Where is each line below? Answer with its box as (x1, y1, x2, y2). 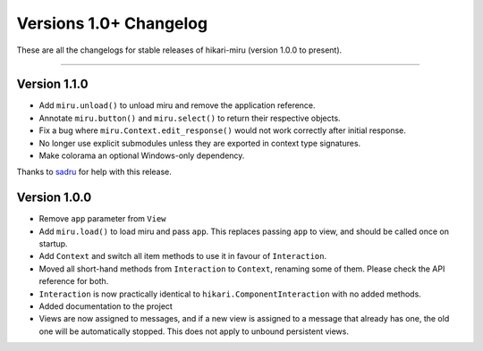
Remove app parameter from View (38, 213, 166, 224)
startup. (38, 238, 68, 249)
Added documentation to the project (38, 301, 174, 312)
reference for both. (38, 276, 109, 287)
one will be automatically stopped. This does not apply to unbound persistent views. (38, 326, 349, 337)
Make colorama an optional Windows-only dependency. (38, 150, 245, 161)
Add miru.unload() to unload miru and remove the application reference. (38, 100, 317, 111)
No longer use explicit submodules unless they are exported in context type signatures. (38, 138, 361, 148)
